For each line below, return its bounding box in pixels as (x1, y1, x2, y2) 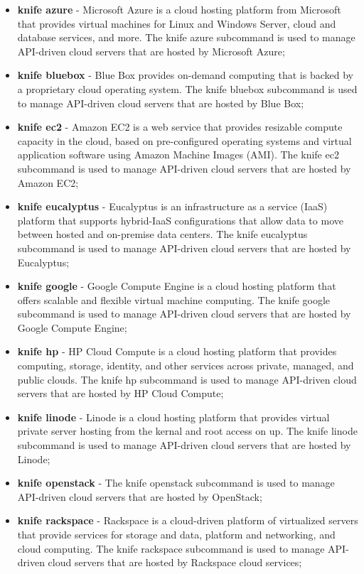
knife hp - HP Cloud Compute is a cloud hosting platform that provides (17, 344, 337, 359)
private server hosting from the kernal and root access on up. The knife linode (17, 423, 358, 438)
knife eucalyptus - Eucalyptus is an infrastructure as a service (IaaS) (17, 199, 328, 214)
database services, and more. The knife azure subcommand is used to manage (17, 30, 355, 45)
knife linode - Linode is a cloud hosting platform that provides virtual (17, 409, 330, 424)
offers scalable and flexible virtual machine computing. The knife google (17, 292, 331, 307)
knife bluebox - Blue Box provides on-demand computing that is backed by (17, 67, 353, 82)
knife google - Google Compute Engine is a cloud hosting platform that (17, 278, 336, 293)
